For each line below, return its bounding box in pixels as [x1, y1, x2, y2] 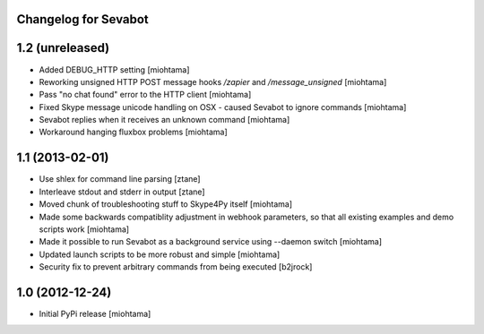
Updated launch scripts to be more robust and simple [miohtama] [39, 249, 281, 260]
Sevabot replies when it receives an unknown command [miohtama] [39, 115, 290, 125]
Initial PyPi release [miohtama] [39, 309, 151, 320]
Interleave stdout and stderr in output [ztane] [39, 186, 205, 197]
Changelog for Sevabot [16, 12, 150, 27]
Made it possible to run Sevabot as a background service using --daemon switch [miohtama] [39, 236, 383, 247]
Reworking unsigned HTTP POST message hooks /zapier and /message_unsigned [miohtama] [39, 76, 387, 87]
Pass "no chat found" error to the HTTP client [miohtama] [39, 90, 252, 100]
